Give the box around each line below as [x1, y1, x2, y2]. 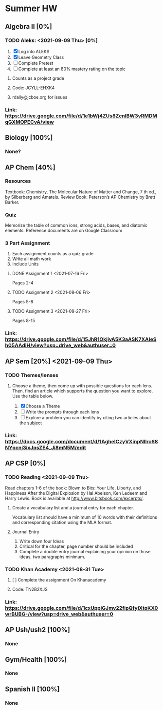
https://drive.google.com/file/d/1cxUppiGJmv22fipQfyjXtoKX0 [5, 604, 158, 611]
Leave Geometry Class [18, 54, 64, 60]
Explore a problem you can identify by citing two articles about [25, 415, 151, 420]
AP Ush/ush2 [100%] [5, 626, 71, 634]
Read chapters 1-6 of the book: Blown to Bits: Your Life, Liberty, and [5, 485, 141, 491]
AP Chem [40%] [5, 163, 56, 171]
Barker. [5, 199, 19, 205]
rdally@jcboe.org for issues [12, 94, 68, 100]
